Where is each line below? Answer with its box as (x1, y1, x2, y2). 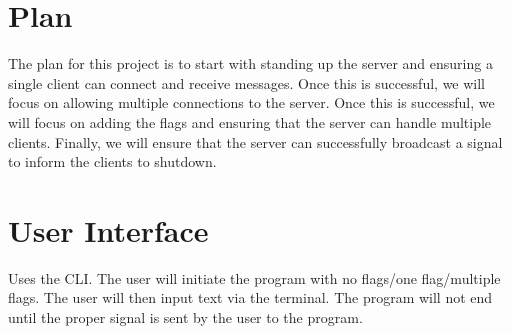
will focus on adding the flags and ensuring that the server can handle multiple (8, 111, 492, 132)
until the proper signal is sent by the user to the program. (8, 307, 363, 327)
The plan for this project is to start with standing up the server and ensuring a (8, 53, 493, 74)
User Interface (8, 209, 209, 250)
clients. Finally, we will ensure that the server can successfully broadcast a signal (8, 131, 503, 152)
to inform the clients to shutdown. (8, 151, 217, 172)
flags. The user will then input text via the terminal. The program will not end (8, 287, 493, 308)
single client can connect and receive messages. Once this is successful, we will (8, 72, 486, 93)
